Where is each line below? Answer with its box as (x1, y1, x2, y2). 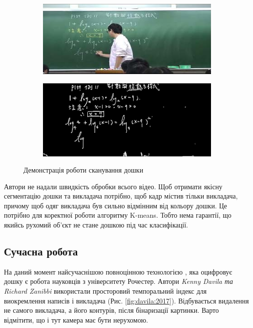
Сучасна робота (4, 244, 78, 259)
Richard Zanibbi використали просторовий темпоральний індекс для (4, 286, 207, 296)
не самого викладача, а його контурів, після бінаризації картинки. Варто (4, 305, 219, 315)
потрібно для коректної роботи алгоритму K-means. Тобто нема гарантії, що (4, 210, 232, 220)
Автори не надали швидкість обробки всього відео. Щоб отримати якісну (4, 181, 223, 191)
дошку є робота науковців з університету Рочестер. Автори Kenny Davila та (4, 276, 233, 286)
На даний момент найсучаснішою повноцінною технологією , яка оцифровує (4, 266, 232, 277)
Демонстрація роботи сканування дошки (23, 165, 144, 175)
